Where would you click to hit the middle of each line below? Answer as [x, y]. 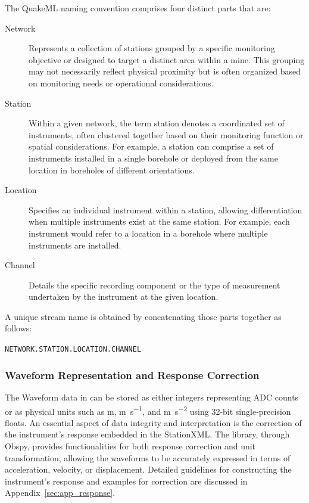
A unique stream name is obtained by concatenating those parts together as [143, 316]
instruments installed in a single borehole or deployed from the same [153, 158]
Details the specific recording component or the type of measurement [154, 285]
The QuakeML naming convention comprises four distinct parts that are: [138, 8]
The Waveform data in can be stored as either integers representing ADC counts [152, 397]
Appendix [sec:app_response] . [60, 493]
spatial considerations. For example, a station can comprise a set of [151, 146]
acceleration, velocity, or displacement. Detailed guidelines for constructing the [148, 469]
